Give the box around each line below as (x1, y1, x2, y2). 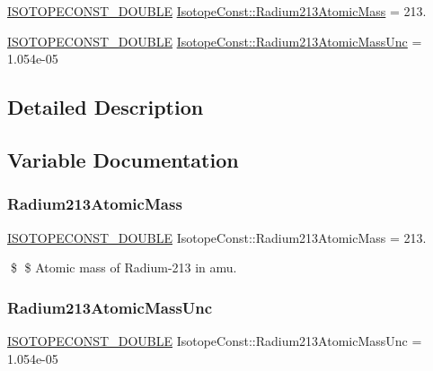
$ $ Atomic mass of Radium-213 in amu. (10, 258, 237, 277)
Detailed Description (7, 93, 204, 121)
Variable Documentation (7, 145, 239, 173)
